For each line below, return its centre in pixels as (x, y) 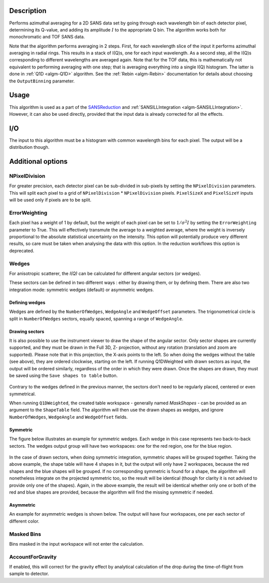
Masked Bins (25, 534)
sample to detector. (29, 574)
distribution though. (29, 147)
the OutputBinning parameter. (42, 81)
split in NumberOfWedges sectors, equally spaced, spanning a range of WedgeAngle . (96, 318)
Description (28, 11)
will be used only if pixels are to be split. (50, 200)
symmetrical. (22, 394)
